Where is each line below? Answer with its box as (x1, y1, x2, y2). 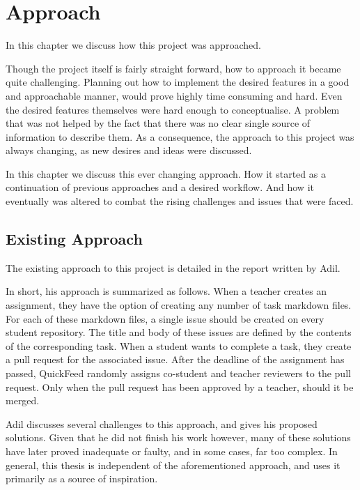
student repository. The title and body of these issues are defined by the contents (6, 325, 352, 339)
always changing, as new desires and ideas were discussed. (6, 143, 252, 158)
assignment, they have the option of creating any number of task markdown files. (6, 298, 352, 312)
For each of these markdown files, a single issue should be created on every (6, 311, 324, 326)
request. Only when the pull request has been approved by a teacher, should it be (6, 379, 354, 394)
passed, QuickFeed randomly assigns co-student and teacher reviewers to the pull (6, 366, 351, 381)
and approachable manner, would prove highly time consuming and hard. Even (6, 88, 343, 102)
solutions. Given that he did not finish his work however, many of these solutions (6, 430, 351, 445)
